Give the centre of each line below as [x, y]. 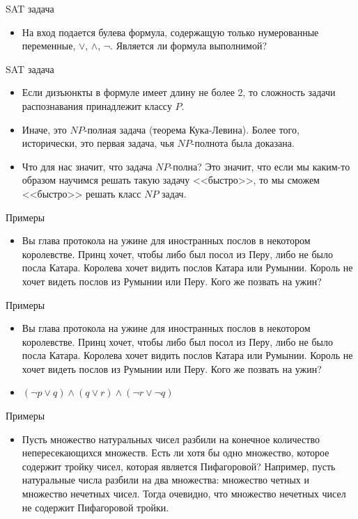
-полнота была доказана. [243, 143]
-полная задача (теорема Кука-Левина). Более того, [192, 129]
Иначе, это [44, 129]
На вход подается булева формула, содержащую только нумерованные [170, 32]
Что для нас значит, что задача [87, 166]
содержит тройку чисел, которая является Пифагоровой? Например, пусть [179, 466]
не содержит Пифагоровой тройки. [95, 507]
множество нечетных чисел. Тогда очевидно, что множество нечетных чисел [184, 494]
